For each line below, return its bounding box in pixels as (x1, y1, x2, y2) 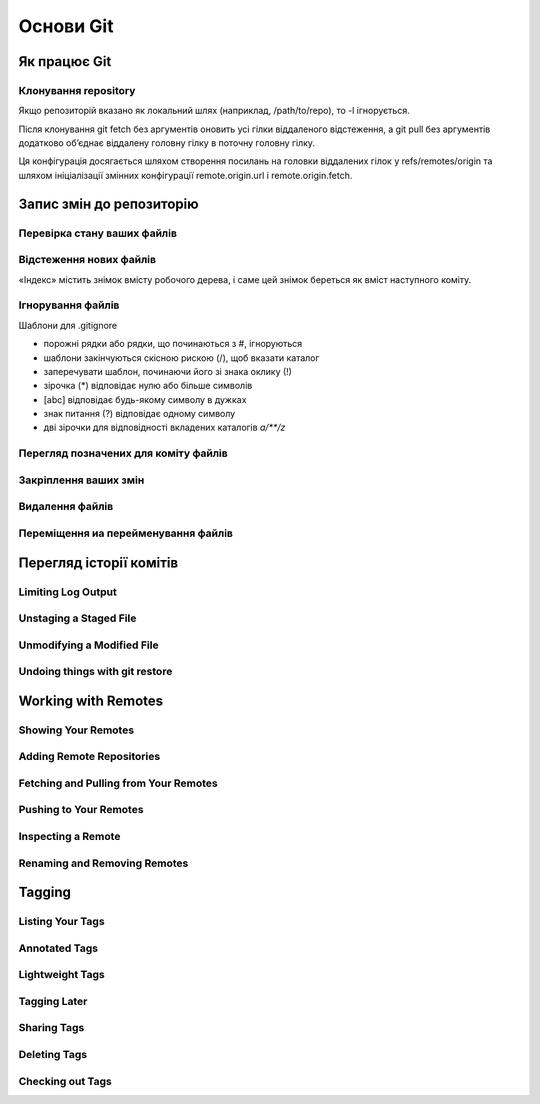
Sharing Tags (18, 1021, 85, 1035)
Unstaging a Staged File (18, 611, 137, 625)
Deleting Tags (18, 1047, 88, 1061)
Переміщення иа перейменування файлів (18, 526, 234, 540)
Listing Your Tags (18, 915, 105, 929)
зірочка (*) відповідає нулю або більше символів (43, 380, 253, 392)
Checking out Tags (18, 1074, 112, 1088)
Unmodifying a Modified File (18, 638, 159, 652)
